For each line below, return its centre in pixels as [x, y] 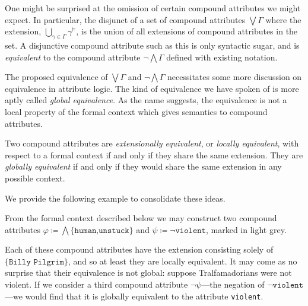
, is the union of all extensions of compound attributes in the [187, 31]
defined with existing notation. [222, 57]
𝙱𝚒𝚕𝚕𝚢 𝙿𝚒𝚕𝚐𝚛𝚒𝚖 [36, 262]
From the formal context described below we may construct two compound [141, 218]
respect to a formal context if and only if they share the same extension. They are [154, 154]
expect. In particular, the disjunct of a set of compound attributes [125, 19]
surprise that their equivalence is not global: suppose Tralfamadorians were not [148, 272]
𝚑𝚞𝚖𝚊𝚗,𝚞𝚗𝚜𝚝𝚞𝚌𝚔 [102, 230]
